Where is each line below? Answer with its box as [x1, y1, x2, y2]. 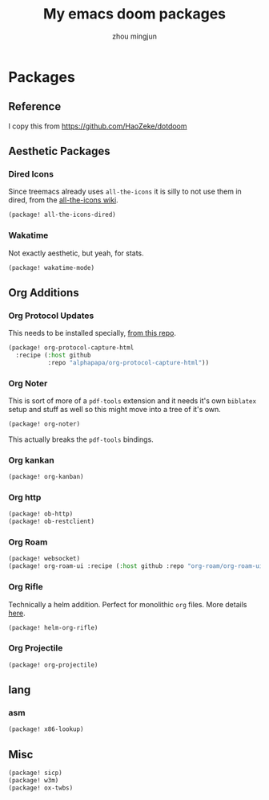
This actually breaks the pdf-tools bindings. [8, 435, 154, 444]
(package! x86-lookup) [8, 725, 84, 733]
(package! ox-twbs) [8, 784, 74, 792]
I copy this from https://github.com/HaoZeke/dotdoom [8, 121, 187, 131]
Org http [8, 492, 42, 503]
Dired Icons [8, 169, 54, 180]
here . [8, 608, 26, 618]
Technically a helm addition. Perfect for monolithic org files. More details [8, 599, 247, 609]
